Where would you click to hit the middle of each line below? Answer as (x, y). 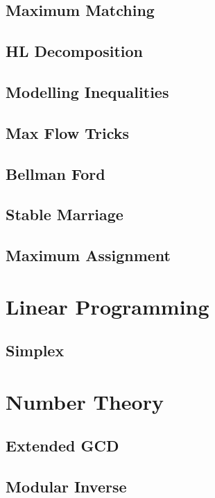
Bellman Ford (55, 173)
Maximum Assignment (88, 255)
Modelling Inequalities (87, 91)
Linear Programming (108, 306)
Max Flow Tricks (68, 132)
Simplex (35, 350)
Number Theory (85, 401)
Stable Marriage (64, 214)
